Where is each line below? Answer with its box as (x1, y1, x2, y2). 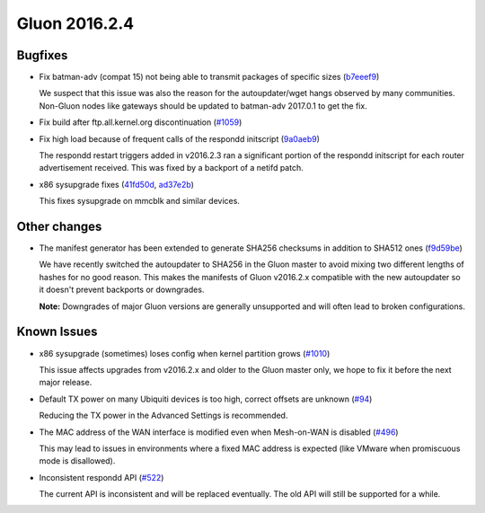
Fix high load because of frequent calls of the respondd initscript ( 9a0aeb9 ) (39, 133, 321, 144)
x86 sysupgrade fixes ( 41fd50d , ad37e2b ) (39, 179, 195, 190)
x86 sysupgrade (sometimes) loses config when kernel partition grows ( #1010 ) (39, 348, 331, 358)
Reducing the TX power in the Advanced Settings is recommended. (39, 410, 288, 421)
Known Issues (16, 324, 98, 340)
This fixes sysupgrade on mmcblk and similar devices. (39, 196, 240, 207)
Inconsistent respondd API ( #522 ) (39, 472, 164, 482)
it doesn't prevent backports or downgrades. (39, 284, 205, 296)
